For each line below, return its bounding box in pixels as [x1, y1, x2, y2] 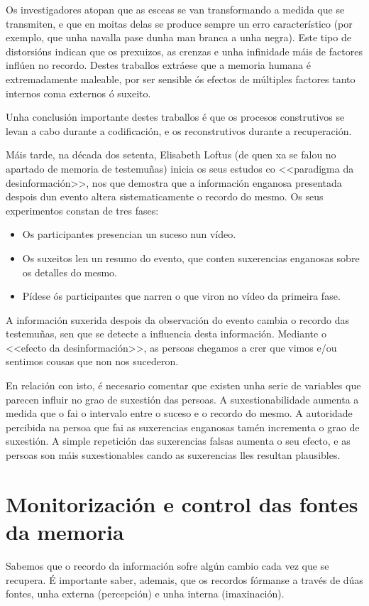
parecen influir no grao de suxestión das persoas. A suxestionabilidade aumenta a [6, 391, 359, 406]
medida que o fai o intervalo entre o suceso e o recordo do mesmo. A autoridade [6, 406, 353, 421]
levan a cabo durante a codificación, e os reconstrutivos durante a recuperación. [6, 123, 352, 138]
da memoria [6, 517, 124, 546]
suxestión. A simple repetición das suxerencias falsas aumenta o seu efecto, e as [6, 433, 351, 448]
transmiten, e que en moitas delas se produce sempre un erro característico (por [6, 16, 353, 31]
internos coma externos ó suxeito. [6, 85, 151, 100]
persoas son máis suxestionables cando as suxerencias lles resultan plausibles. [6, 448, 341, 462]
